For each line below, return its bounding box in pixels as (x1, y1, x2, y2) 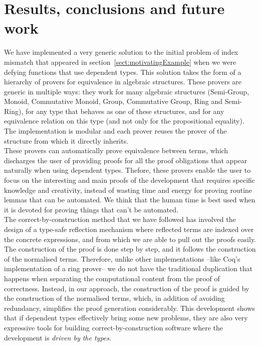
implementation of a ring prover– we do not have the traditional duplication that (4, 263, 253, 274)
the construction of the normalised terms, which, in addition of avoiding (4, 293, 225, 303)
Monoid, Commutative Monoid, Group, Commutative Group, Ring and (4, 96, 223, 106)
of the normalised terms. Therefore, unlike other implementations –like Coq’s (4, 253, 240, 264)
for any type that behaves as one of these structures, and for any (25, 105, 224, 116)
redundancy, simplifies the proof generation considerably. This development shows (4, 302, 255, 313)
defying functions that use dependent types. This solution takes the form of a (4, 66, 241, 77)
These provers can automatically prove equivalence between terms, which (4, 145, 228, 156)
